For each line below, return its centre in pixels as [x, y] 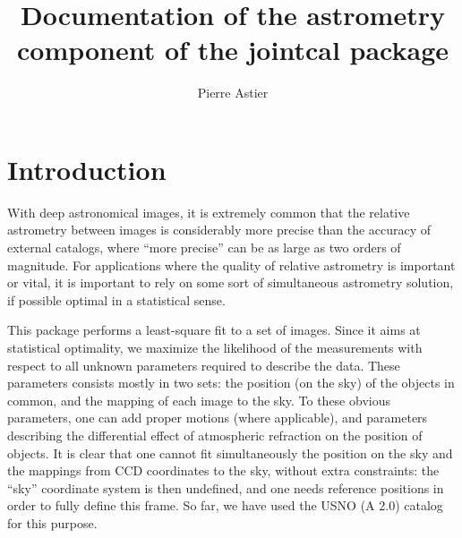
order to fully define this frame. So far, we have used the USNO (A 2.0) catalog [225, 505]
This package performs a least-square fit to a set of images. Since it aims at [214, 330]
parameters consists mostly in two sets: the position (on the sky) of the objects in [231, 383]
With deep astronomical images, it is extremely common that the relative [209, 212]
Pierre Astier [233, 93]
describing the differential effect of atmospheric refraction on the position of [215, 435]
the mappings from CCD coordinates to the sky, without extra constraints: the [223, 470]
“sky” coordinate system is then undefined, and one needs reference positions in [226, 487]
